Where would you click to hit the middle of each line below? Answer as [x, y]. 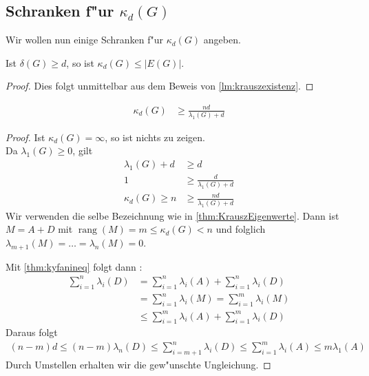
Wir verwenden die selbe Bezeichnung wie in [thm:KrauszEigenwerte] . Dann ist [172, 215]
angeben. [222, 40]
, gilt [83, 150]
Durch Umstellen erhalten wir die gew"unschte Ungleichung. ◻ [138, 365]
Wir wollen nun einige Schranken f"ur [84, 40]
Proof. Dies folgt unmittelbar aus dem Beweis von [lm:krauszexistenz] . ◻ [160, 86]
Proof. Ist [25, 137]
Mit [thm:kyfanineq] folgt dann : [74, 266]
